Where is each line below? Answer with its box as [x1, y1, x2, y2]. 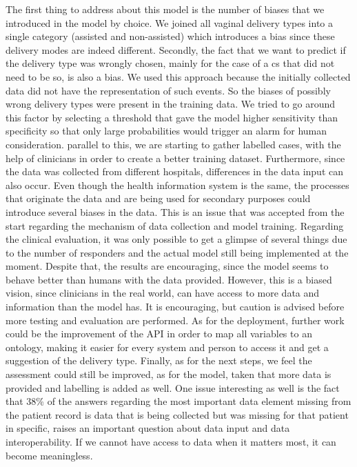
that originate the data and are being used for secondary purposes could [6, 191, 311, 206]
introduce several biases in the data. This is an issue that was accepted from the [6, 204, 345, 219]
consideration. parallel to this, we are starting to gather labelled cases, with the [6, 137, 341, 151]
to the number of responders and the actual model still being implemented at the [6, 245, 349, 259]
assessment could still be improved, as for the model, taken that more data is [6, 367, 331, 381]
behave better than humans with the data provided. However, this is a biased [6, 272, 332, 286]
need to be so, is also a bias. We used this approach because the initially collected [6, 69, 351, 83]
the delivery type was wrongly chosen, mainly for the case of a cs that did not [6, 56, 335, 70]
